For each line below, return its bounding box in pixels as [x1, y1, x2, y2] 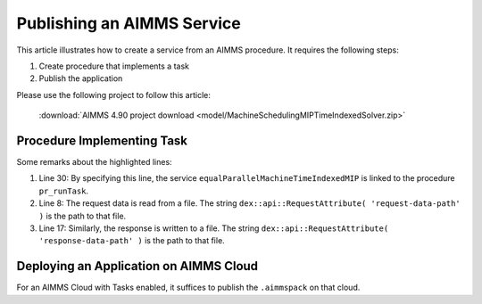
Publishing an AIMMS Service [16, 13, 241, 33]
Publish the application [38, 73, 123, 84]
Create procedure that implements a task [38, 61, 189, 71]
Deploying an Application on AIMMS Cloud [16, 259, 259, 274]
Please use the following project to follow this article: [16, 89, 212, 100]
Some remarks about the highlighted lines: [16, 157, 173, 168]
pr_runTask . [38, 185, 89, 196]
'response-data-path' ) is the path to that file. [38, 235, 225, 246]
